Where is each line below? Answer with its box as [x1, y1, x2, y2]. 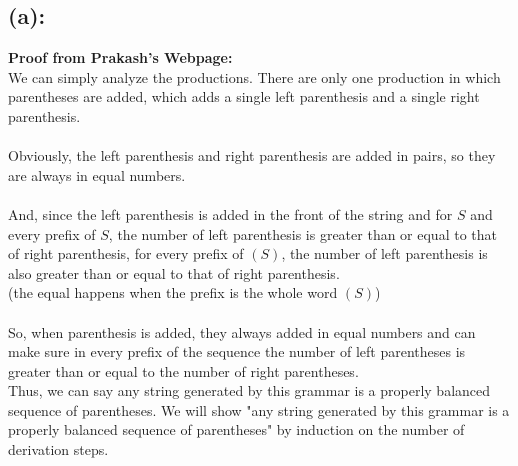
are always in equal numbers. [8, 164, 186, 185]
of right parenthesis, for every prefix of [8, 243, 244, 264]
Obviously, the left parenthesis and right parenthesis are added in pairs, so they [8, 145, 496, 166]
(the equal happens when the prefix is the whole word [8, 282, 338, 303]
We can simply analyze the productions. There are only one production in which [8, 66, 501, 87]
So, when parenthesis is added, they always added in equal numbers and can [8, 321, 476, 342]
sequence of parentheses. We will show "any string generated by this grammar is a [8, 399, 510, 420]
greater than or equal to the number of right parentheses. [8, 360, 359, 381]
